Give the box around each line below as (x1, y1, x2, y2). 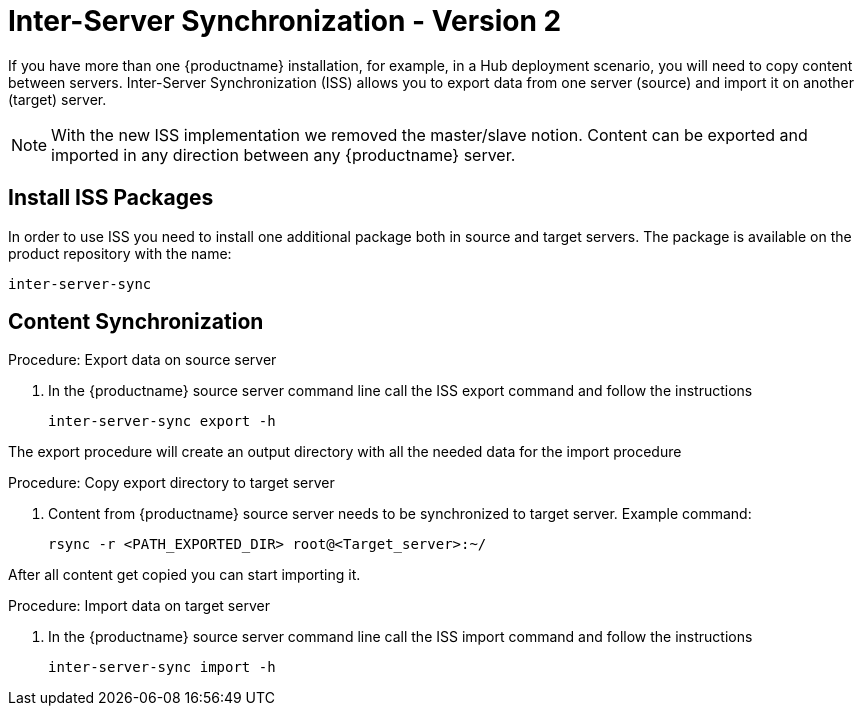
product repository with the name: (8, 244, 232, 262)
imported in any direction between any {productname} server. (51, 144, 516, 165)
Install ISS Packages (8, 185, 214, 211)
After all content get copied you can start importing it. (8, 566, 361, 584)
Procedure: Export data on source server (8, 351, 277, 369)
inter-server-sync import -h (48, 659, 276, 676)
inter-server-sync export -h (48, 413, 276, 430)
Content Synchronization (8, 309, 264, 335)
